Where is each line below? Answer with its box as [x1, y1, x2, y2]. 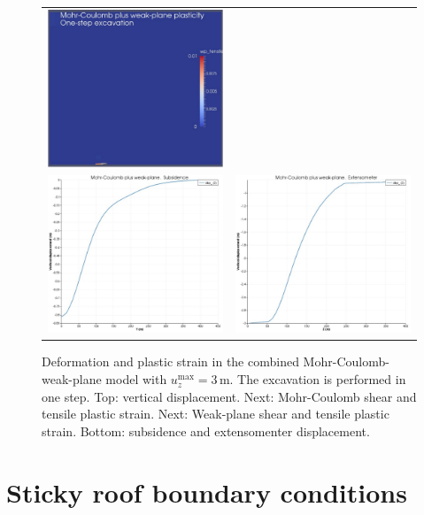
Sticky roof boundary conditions [6, 473, 407, 510]
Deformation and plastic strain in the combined [42, 352, 299, 371]
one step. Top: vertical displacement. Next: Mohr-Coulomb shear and [42, 387, 417, 405]
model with [105, 370, 167, 388]
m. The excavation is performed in [219, 370, 406, 388]
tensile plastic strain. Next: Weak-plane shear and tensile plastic [42, 404, 389, 423]
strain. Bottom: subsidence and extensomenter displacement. [42, 421, 370, 440]
